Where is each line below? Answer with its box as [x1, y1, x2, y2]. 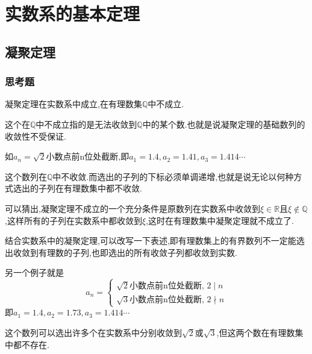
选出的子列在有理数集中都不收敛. [13, 182, 142, 194]
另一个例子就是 [5, 266, 64, 279]
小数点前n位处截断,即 [46, 150, 129, 163]
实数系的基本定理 [5, 1, 140, 26]
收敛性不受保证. [5, 129, 66, 142]
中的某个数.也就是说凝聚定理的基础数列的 [142, 117, 305, 130]
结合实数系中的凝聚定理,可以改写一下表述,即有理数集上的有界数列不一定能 [5, 234, 296, 247]
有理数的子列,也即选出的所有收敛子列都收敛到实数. [38, 246, 237, 258]
